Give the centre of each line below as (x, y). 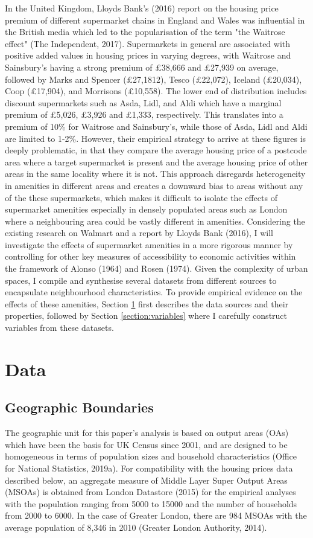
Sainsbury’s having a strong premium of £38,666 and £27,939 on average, (142, 67)
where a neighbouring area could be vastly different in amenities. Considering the (155, 221)
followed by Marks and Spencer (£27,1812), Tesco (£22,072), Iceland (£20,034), (153, 79)
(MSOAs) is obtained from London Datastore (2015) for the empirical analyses (150, 492)
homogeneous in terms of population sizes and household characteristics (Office (151, 456)
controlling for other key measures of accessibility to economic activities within (150, 256)
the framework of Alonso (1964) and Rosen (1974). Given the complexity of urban (156, 268)
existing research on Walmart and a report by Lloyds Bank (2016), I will (139, 233)
